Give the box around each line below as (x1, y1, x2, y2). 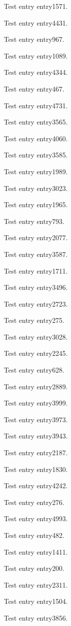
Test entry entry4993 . (4, 513, 68, 524)
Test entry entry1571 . (4, 1, 68, 11)
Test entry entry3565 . (4, 117, 68, 127)
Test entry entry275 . (4, 315, 65, 325)
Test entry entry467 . (4, 83, 65, 94)
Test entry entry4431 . (4, 17, 68, 28)
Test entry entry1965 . (4, 199, 68, 210)
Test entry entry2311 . (4, 579, 68, 590)
